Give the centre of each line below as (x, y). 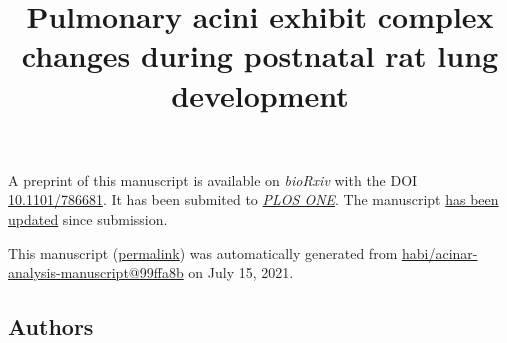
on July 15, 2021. (241, 272)
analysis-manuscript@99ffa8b (96, 272)
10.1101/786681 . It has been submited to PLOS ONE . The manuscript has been (253, 199)
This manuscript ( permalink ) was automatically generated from (203, 252)
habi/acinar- (439, 252)
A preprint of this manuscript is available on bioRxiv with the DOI (213, 179)
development (260, 94)
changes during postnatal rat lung (260, 55)
